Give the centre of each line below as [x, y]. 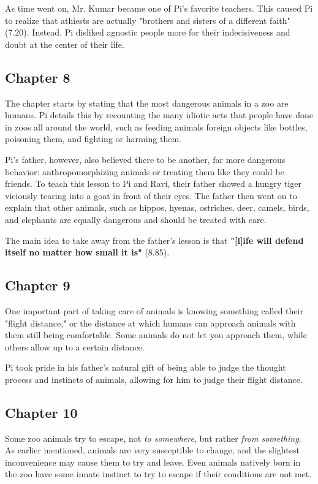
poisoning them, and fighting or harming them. [93, 139]
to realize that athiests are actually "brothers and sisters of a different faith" [148, 20]
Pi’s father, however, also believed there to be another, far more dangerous [145, 159]
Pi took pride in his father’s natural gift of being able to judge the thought [146, 367]
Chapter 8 [38, 77]
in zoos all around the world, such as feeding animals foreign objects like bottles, [156, 127]
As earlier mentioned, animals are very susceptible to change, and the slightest [152, 450]
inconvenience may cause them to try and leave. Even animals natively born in [153, 462]
